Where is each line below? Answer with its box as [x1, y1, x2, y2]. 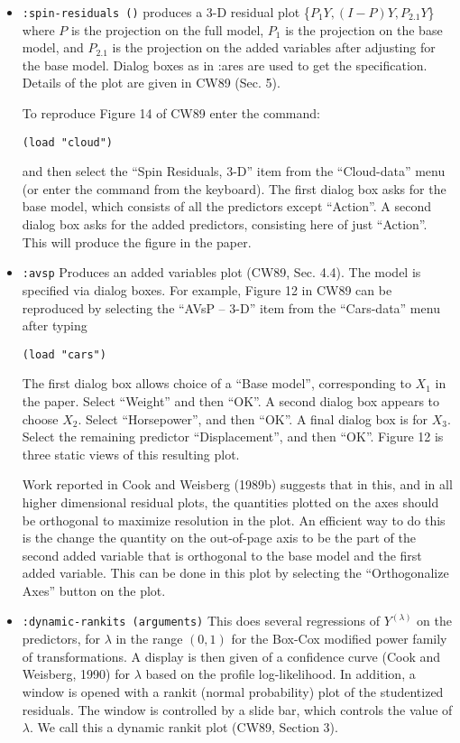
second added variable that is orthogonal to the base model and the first [22, 545, 422, 564]
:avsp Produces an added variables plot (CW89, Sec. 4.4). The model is [22, 263, 421, 282]
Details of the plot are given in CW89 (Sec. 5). [22, 73, 281, 92]
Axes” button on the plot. [22, 580, 166, 599]
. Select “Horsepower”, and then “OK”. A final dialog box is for [78, 409, 428, 428]
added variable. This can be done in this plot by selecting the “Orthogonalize [22, 563, 449, 582]
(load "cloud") [22, 135, 114, 149]
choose [22, 409, 59, 428]
